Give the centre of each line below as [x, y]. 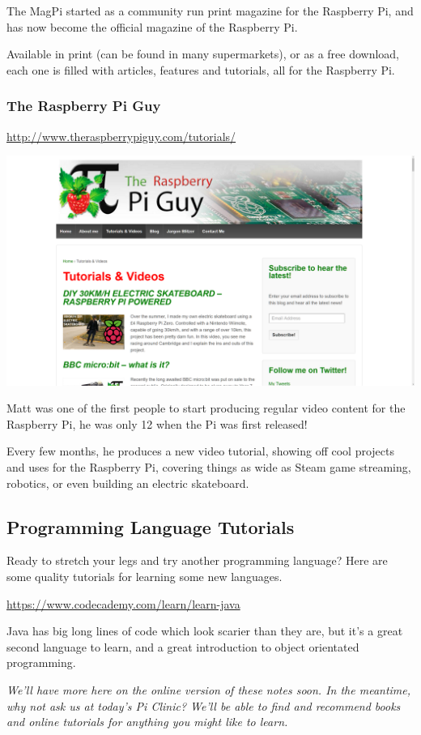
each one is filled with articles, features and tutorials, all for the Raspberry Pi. [201, 69]
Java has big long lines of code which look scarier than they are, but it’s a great [205, 631]
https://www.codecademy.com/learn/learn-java [123, 603]
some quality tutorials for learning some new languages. [145, 577]
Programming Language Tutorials [151, 526]
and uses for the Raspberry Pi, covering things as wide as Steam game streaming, [209, 467]
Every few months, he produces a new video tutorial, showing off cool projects [200, 451]
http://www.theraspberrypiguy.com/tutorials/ [121, 136]
